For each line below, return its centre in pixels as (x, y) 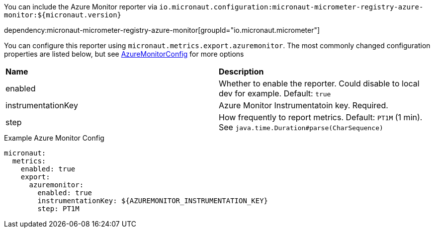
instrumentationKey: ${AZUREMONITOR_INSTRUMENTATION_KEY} (153, 201)
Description (241, 72)
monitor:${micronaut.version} (63, 15)
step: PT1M (58, 209)
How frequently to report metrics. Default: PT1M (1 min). (321, 117)
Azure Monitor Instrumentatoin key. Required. (304, 105)
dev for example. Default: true (275, 93)
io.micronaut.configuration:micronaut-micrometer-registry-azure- (291, 7)
